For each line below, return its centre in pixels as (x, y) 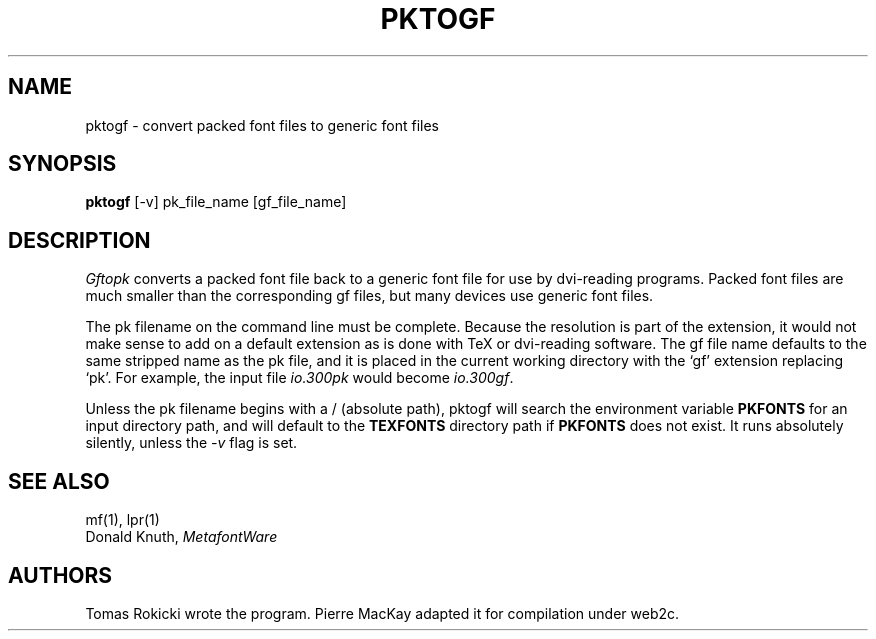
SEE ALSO (59, 481)
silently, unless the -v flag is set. (191, 443)
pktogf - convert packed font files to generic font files (262, 125)
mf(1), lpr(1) (122, 520)
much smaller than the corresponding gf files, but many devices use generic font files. (369, 296)
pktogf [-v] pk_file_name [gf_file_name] (216, 202)
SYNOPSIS (62, 164)
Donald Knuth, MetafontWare (181, 537)
